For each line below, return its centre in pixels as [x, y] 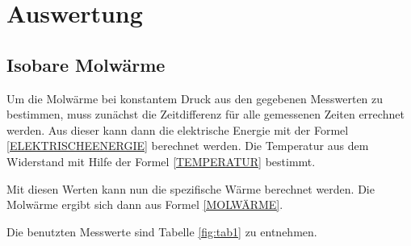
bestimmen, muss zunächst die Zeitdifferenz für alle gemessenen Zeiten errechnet [205, 114]
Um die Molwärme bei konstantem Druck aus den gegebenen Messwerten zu [195, 98]
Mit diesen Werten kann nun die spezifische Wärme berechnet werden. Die [191, 188]
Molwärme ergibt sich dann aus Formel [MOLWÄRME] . [145, 204]
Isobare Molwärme [86, 64]
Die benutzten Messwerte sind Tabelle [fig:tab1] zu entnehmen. [162, 231]
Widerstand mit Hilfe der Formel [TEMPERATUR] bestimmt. [161, 161]
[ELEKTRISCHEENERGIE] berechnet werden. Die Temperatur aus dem [188, 146]
